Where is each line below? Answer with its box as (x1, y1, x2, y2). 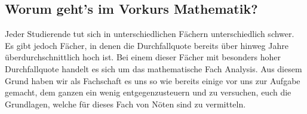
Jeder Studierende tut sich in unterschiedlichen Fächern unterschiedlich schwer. (5, 27, 294, 40)
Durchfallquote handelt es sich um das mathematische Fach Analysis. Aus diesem (5, 62, 302, 75)
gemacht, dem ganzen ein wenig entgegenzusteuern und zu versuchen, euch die (5, 86, 291, 98)
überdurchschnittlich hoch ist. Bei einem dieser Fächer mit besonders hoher (5, 51, 281, 63)
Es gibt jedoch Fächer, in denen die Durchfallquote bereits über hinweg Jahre (5, 39, 288, 51)
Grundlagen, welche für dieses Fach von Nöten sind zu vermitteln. (5, 97, 246, 110)
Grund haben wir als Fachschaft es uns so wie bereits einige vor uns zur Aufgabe (5, 74, 300, 87)
